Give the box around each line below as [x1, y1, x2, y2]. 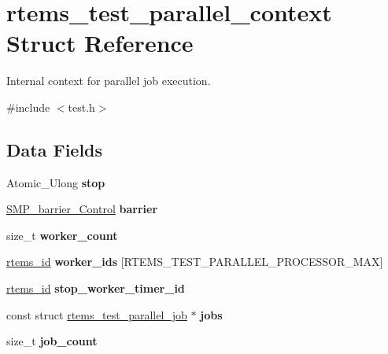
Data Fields [6, 137, 103, 161]
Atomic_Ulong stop [6, 174, 105, 190]
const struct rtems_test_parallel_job [6, 306, 187, 323]
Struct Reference [6, 27, 194, 59]
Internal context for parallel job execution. [6, 72, 211, 89]
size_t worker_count [6, 227, 118, 243]
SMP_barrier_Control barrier [6, 201, 158, 217]
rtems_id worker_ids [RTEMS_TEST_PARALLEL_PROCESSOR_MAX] [6, 253, 383, 270]
